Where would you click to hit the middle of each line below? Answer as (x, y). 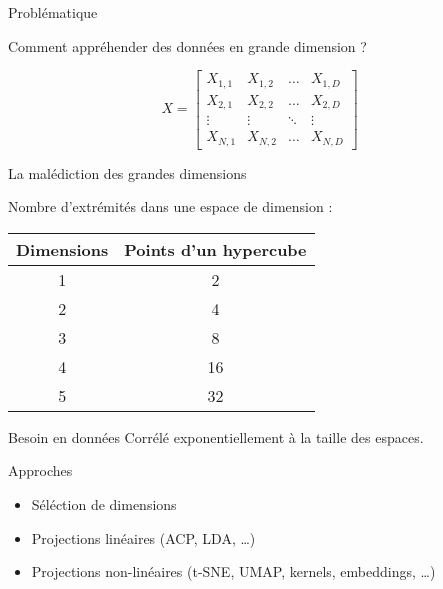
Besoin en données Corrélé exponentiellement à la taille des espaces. (216, 436)
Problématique (53, 12)
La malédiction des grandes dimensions (127, 172)
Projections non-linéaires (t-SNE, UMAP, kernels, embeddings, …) (233, 571)
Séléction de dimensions (104, 504)
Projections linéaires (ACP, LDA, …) (143, 537)
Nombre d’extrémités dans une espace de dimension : (170, 206)
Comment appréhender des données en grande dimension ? (187, 45)
